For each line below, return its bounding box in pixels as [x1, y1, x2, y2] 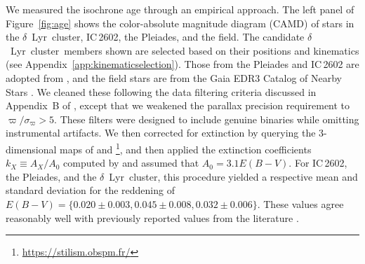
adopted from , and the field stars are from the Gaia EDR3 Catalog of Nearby [6, 70, 342, 85]
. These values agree [257, 196, 344, 211]
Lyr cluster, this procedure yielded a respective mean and [109, 169, 358, 183]
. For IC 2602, [288, 155, 347, 170]
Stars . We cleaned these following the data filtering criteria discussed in [6, 84, 317, 99]
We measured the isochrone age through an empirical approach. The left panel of [6, 2, 354, 16]
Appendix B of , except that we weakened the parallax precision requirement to [6, 98, 350, 113]
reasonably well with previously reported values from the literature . [6, 210, 299, 225]
